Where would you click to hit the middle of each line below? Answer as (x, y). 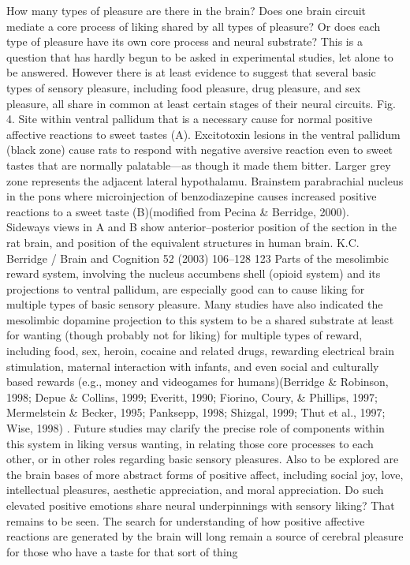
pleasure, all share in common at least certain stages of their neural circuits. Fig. (201, 103)
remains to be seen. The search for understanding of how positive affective (186, 520)
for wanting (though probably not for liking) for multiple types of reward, (184, 335)
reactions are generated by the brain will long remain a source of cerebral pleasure (205, 536)
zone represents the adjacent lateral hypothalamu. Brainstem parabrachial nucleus (205, 180)
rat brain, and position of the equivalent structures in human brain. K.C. (183, 242)
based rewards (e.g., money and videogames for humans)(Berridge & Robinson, (198, 382)
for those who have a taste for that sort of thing (122, 551)
